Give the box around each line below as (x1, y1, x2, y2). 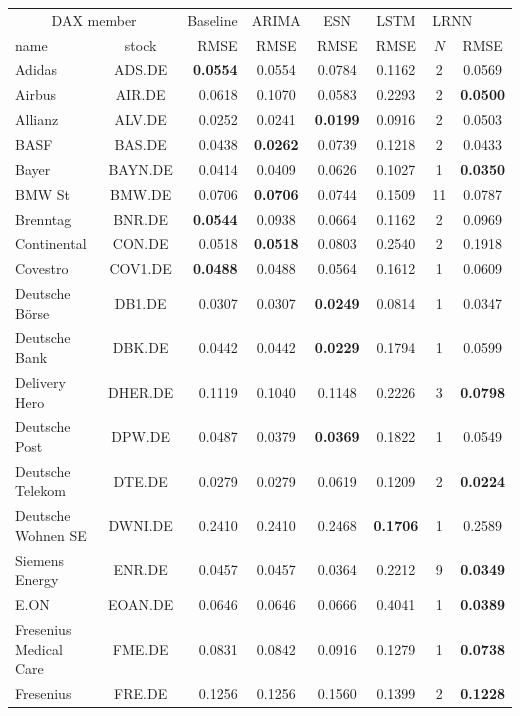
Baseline (187, 9, 238, 30)
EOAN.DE (108, 594, 174, 615)
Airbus (15, 84, 56, 105)
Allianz (15, 109, 59, 130)
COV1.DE (109, 258, 172, 279)
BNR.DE (113, 208, 169, 229)
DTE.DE (113, 470, 168, 491)
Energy (15, 569, 59, 590)
